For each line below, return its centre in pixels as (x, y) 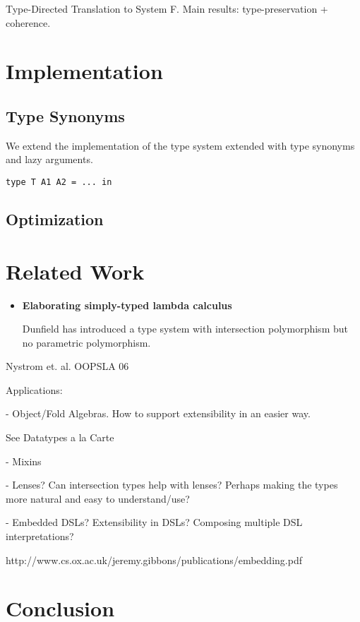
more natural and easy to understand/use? (98, 498)
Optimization (55, 219)
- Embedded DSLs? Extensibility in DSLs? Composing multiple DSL (154, 522)
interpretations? (40, 536)
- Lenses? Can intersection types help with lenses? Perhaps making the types (172, 485)
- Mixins (24, 461)
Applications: (34, 389)
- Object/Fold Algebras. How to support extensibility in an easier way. (158, 413)
